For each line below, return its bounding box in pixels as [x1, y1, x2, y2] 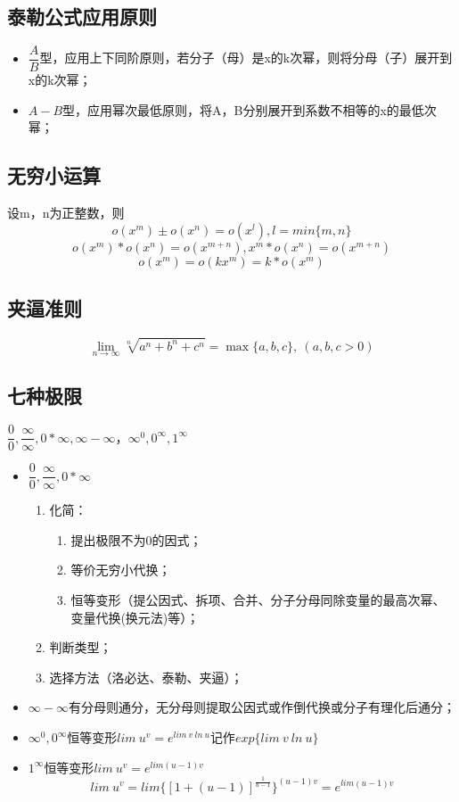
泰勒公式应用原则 [7, 3, 157, 30]
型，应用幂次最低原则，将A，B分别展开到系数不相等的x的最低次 [62, 100, 437, 119]
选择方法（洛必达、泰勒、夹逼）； [49, 667, 243, 686]
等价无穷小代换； [70, 560, 171, 579]
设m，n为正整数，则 [7, 203, 125, 222]
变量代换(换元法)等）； [70, 608, 200, 626]
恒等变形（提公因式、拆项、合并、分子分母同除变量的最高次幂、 [70, 591, 446, 609]
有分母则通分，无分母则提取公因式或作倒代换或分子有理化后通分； [68, 698, 455, 716]
